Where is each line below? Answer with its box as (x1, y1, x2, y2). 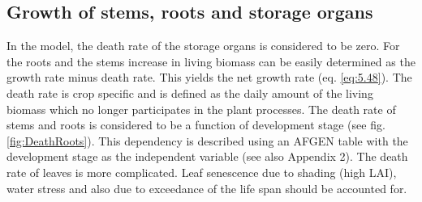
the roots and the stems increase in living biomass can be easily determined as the (6, 53, 416, 69)
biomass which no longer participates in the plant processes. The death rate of (6, 100, 396, 117)
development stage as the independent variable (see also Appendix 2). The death (6, 148, 408, 165)
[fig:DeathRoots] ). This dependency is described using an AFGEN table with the (6, 132, 408, 149)
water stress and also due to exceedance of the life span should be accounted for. (6, 179, 407, 196)
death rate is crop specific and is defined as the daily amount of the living (6, 84, 373, 101)
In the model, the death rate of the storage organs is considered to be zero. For (6, 37, 400, 54)
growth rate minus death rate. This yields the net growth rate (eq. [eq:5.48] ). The (6, 69, 412, 86)
